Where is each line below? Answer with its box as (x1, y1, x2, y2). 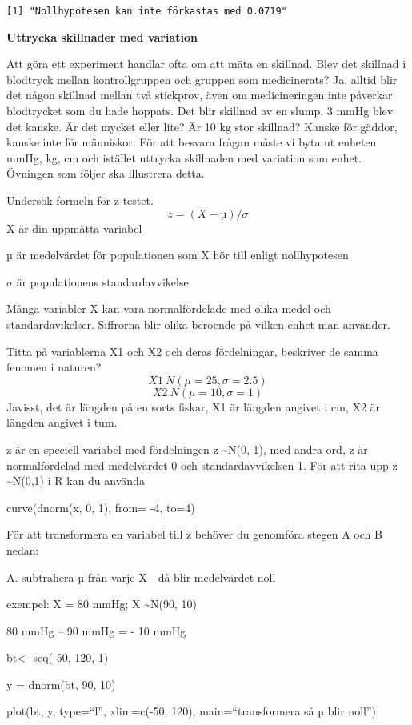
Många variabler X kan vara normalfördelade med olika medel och (6, 300, 331, 317)
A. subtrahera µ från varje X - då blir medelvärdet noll (6, 568, 276, 585)
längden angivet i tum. (6, 414, 118, 431)
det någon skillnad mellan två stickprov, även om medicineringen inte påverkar (6, 86, 393, 103)
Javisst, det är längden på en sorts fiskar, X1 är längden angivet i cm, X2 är (6, 398, 381, 415)
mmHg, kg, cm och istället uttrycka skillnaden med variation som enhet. (6, 149, 362, 166)
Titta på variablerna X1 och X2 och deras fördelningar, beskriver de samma (6, 342, 378, 359)
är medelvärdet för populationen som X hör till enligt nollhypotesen (16, 246, 349, 263)
